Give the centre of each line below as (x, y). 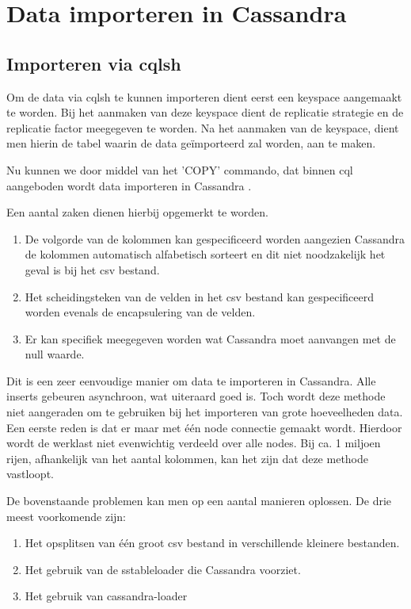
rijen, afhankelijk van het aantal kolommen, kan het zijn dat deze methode (188, 458)
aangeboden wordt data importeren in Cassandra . (129, 185)
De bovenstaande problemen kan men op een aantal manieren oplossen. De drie (199, 501)
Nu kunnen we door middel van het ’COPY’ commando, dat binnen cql (180, 169)
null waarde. (55, 354)
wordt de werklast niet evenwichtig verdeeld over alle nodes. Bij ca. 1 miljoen (194, 443)
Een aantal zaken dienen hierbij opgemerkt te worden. (137, 212)
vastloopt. (30, 474)
